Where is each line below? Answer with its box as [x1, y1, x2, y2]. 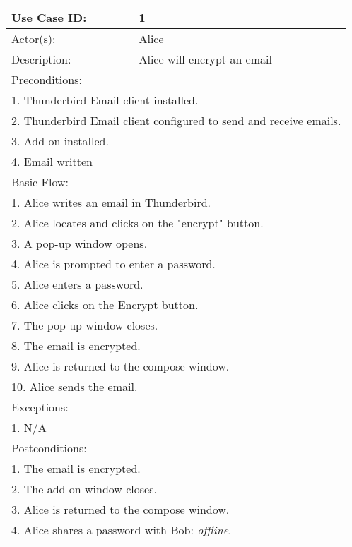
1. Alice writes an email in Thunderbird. [11, 194, 211, 210]
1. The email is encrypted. [11, 460, 141, 476]
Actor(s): [11, 30, 56, 47]
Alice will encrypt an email [139, 51, 272, 67]
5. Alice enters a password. [11, 276, 143, 292]
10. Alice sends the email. [11, 378, 138, 395]
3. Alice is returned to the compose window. [11, 501, 230, 517]
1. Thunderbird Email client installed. [11, 92, 199, 108]
